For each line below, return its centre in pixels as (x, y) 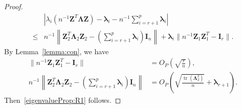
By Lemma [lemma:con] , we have (57, 51)
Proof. (14, 6)
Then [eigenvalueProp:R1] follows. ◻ (63, 100)
